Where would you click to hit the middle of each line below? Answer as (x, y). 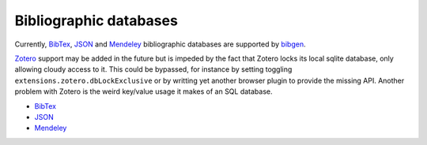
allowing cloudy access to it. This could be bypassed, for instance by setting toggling (153, 69)
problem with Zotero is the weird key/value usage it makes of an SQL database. (144, 91)
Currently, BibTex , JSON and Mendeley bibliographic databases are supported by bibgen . (160, 44)
